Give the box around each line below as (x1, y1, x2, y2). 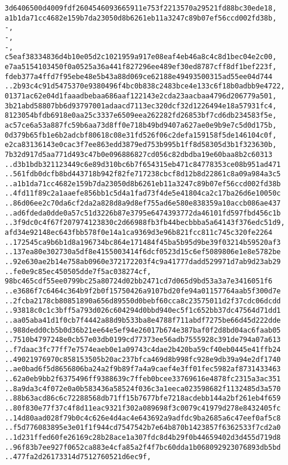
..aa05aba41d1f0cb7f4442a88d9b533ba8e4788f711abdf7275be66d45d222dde (5, 316, 281, 324)
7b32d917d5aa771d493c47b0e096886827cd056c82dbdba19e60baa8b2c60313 (5, 150, 273, 159)
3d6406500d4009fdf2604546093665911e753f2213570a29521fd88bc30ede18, (5, 4, 277, 12)
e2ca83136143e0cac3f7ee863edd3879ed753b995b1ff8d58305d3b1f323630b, (5, 141, 277, 149)
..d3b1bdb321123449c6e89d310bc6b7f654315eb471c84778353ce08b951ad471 (5, 160, 281, 169)
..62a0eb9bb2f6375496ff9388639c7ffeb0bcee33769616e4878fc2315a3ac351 (5, 374, 281, 383)
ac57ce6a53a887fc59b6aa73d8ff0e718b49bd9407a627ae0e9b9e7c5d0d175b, (5, 121, 277, 129)
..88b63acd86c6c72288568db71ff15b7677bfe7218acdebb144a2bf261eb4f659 (5, 394, 281, 403)
